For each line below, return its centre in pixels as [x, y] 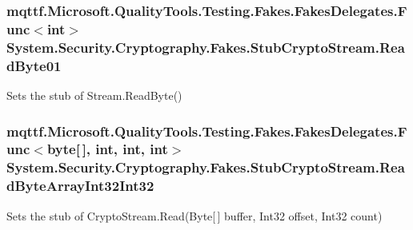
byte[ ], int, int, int [107, 149]
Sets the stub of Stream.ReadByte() [94, 95]
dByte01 [34, 65]
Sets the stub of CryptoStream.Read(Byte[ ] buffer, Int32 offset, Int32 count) [194, 215]
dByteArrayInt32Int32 [80, 186]
